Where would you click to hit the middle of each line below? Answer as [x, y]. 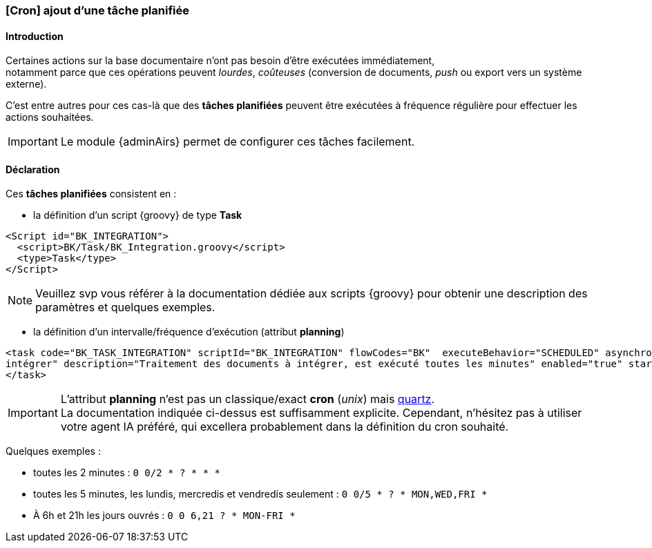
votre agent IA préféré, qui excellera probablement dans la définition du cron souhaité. [285, 427]
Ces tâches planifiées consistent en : [91, 194]
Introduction [35, 36]
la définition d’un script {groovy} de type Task [138, 215]
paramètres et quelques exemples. [125, 307]
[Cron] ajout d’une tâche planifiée [97, 10]
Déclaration [33, 169]
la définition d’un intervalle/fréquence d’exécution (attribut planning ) [189, 332]
